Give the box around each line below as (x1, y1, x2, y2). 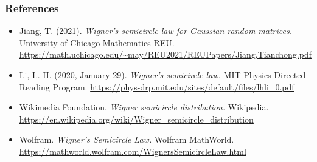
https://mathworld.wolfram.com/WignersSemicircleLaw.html (19, 144, 246, 157)
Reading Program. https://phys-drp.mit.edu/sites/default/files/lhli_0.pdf (19, 80, 294, 93)
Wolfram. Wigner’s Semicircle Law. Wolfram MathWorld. (19, 133, 234, 146)
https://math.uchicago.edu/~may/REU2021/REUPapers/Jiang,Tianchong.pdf (19, 48, 312, 61)
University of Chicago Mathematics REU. (19, 36, 175, 49)
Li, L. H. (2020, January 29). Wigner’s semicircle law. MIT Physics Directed (19, 69, 306, 81)
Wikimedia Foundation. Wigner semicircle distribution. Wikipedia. (19, 101, 269, 113)
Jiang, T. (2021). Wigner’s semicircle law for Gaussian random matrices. (19, 24, 292, 37)
